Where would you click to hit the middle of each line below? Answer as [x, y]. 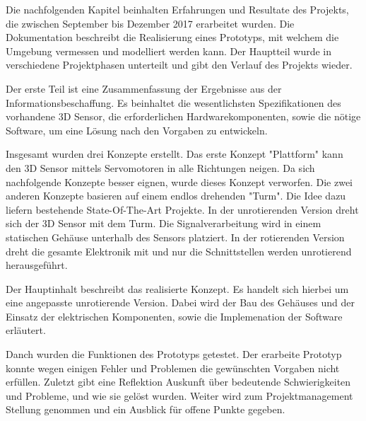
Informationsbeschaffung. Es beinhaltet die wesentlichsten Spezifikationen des [173, 102]
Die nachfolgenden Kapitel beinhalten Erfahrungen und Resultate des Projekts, [177, 9]
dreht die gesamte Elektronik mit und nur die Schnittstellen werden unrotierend [179, 251]
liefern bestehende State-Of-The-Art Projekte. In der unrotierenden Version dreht [182, 209]
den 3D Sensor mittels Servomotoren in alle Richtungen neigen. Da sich [160, 167]
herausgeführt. [37, 265]
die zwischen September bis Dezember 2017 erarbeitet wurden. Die [150, 23]
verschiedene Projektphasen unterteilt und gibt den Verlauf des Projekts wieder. [179, 65]
